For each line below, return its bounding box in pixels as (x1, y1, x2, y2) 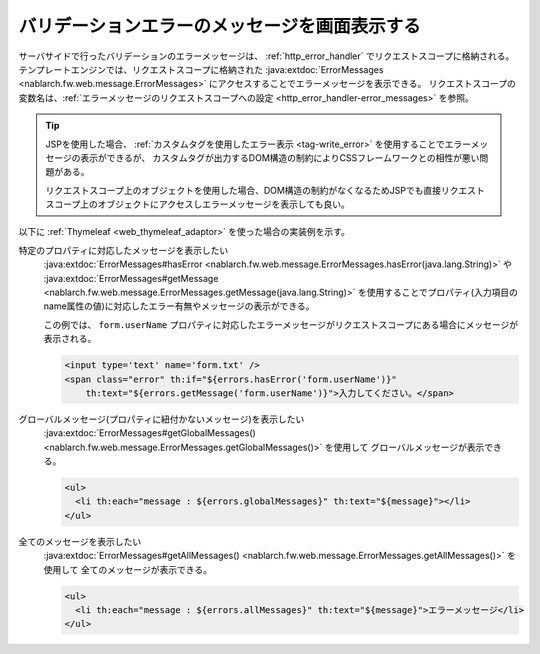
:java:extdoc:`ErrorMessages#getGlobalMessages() (43, 427, 257, 439)
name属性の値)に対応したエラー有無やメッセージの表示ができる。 (43, 300, 315, 312)
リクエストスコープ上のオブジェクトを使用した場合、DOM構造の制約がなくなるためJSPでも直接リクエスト (45, 184, 485, 196)
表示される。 (43, 333, 97, 345)
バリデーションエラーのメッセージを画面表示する (18, 15, 421, 37)
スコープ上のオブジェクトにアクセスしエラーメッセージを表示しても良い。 (45, 198, 350, 210)
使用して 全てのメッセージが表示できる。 (43, 563, 212, 575)
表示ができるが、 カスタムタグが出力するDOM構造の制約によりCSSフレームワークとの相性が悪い (80, 151, 480, 164)
